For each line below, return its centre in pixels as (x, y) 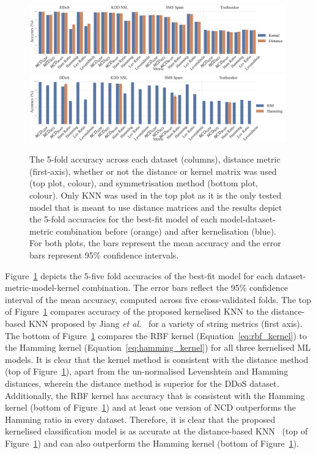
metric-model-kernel (42, 287)
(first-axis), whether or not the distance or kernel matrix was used (153, 171)
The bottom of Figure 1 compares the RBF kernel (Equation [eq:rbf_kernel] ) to (156, 335)
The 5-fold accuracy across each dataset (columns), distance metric (155, 159)
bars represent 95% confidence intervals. (104, 255)
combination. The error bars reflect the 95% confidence (185, 287)
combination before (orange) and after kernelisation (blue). (166, 231)
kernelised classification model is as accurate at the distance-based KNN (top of (156, 431)
